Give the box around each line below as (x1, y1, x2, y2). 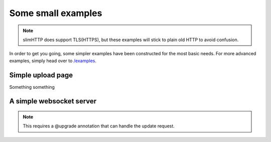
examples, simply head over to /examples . (9, 58, 97, 64)
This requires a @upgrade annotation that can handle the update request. (23, 123, 175, 129)
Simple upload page (9, 71, 73, 79)
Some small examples (9, 8, 102, 19)
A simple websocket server (9, 97, 97, 105)
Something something (9, 84, 55, 90)
